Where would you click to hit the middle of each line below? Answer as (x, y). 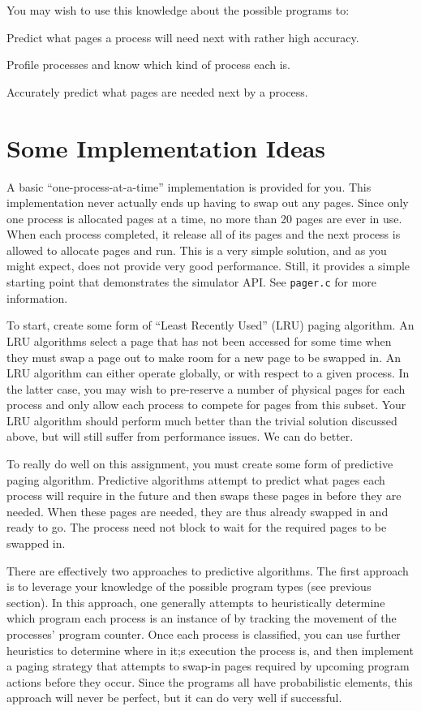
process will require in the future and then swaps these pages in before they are (204, 496)
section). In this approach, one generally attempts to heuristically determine (196, 602)
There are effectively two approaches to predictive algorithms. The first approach (208, 570)
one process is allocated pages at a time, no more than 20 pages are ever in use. (204, 218)
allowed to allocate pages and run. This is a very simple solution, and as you (197, 250)
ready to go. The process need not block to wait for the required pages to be (197, 527)
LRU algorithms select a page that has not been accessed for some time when (199, 340)
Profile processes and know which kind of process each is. (148, 65)
